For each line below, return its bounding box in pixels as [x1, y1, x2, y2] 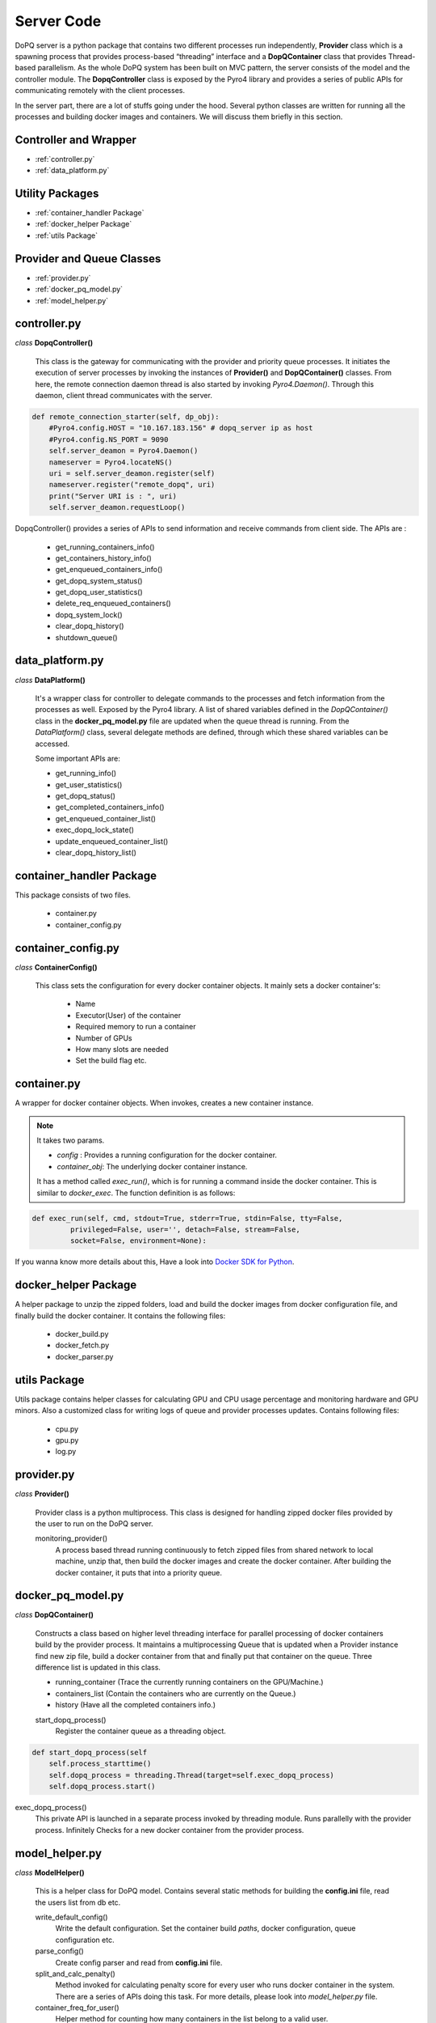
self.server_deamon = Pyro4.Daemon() [48, 446, 199, 456]
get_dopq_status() [55, 791, 116, 801]
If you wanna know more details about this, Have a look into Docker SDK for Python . [15, 1257, 295, 1266]
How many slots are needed [75, 1044, 169, 1054]
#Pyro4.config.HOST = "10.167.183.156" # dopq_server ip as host [48, 423, 313, 433]
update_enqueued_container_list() [55, 836, 169, 846]
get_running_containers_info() [55, 542, 155, 552]
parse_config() [35, 1946, 84, 1956]
